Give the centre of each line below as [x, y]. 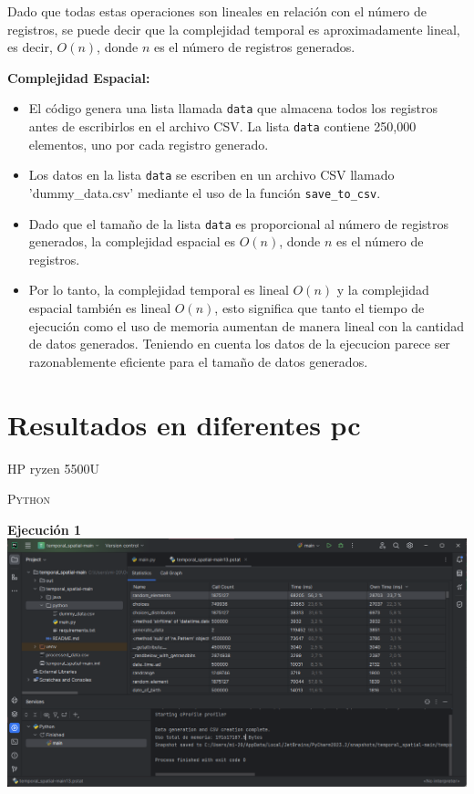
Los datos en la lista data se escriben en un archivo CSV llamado [211, 175]
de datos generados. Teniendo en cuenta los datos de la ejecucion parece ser [239, 344]
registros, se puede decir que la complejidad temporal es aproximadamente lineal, [234, 29]
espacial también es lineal [100, 308]
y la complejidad [383, 290]
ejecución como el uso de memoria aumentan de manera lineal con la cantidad [247, 325]
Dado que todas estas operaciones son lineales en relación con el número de [217, 11]
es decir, [30, 47]
